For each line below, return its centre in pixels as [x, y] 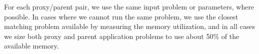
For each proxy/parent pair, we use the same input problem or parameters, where [129, 6]
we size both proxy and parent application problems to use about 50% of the [122, 36]
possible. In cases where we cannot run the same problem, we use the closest [121, 16]
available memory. [31, 46]
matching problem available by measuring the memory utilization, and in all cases [130, 26]
